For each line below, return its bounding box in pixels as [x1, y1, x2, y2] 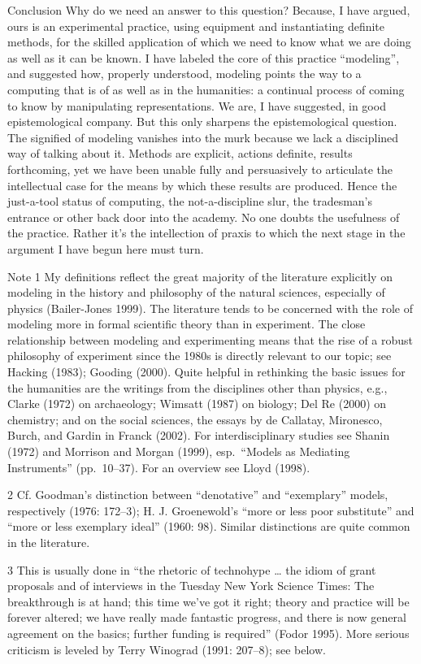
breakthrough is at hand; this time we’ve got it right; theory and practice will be [7, 592, 410, 610]
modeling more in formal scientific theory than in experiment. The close [7, 315, 366, 332]
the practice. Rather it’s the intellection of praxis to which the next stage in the [7, 224, 406, 241]
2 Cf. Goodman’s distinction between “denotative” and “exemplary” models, [7, 486, 388, 503]
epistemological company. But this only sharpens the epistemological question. [7, 113, 397, 130]
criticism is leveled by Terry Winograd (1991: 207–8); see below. [7, 640, 326, 657]
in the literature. [7, 534, 90, 550]
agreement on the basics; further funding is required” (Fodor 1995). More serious [7, 624, 410, 641]
